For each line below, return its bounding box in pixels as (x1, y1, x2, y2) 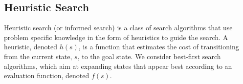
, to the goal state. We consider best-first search (77, 51, 221, 61)
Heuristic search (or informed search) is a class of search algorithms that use (4, 22, 233, 33)
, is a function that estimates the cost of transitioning (78, 42, 239, 52)
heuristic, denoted (4, 42, 58, 52)
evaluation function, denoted (4, 70, 89, 81)
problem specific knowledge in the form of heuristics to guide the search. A (4, 32, 228, 42)
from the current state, (4, 51, 72, 61)
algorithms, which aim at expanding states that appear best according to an (4, 61, 232, 71)
